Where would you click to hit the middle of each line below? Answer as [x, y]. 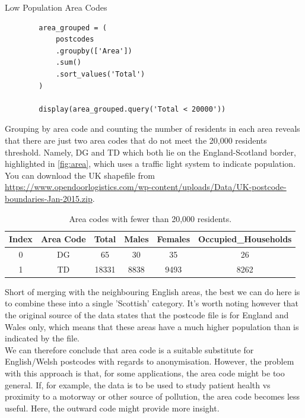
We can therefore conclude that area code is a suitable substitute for [129, 349]
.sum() [68, 63]
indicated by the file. [42, 338]
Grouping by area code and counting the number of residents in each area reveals [152, 129]
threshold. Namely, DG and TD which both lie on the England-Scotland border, [150, 152]
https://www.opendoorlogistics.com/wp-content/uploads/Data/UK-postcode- [146, 187]
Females [174, 239]
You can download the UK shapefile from [80, 175]
